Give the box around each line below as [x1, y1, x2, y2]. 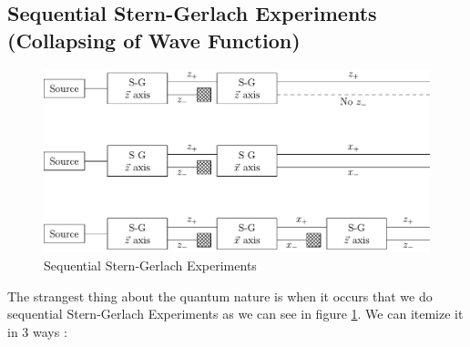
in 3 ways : [7, 321, 67, 341]
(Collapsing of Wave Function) [7, 26, 301, 54]
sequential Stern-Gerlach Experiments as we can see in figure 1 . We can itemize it [7, 304, 464, 323]
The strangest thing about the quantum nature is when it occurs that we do [7, 286, 433, 305]
